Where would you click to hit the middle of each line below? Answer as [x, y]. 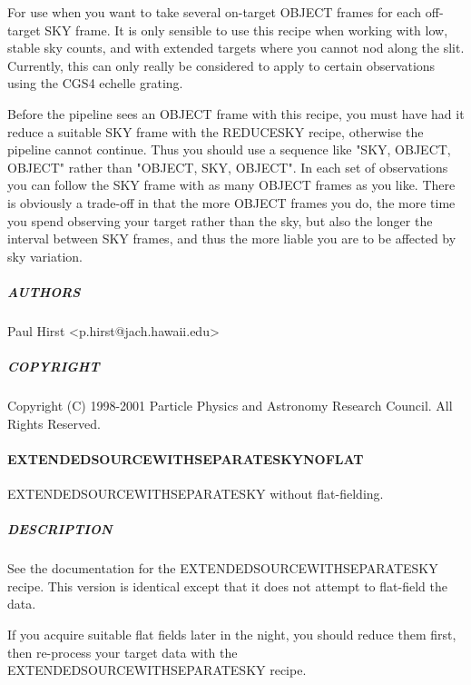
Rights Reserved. [54, 423]
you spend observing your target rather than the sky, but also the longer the [220, 220]
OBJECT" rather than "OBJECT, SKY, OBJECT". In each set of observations [228, 167]
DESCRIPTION [60, 529]
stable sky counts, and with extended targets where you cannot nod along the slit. [236, 48]
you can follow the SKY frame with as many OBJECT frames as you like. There [231, 185]
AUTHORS [44, 291]
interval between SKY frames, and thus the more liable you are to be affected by [232, 238]
